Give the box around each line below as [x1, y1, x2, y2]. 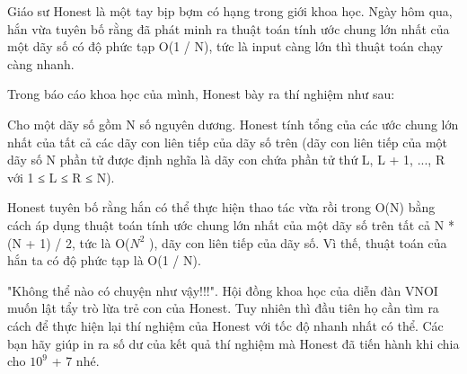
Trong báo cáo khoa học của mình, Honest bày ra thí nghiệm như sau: [7, 85, 395, 103]
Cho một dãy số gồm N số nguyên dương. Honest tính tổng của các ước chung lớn [7, 114, 459, 133]
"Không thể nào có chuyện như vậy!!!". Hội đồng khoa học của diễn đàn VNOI [7, 280, 438, 299]
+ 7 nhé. [51, 352, 100, 370]
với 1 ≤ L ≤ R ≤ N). [7, 167, 115, 186]
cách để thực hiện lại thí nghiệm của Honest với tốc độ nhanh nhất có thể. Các [7, 316, 444, 334]
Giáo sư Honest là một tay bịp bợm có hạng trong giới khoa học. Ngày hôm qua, [7, 2, 453, 20]
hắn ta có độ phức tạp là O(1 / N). [7, 251, 201, 270]
